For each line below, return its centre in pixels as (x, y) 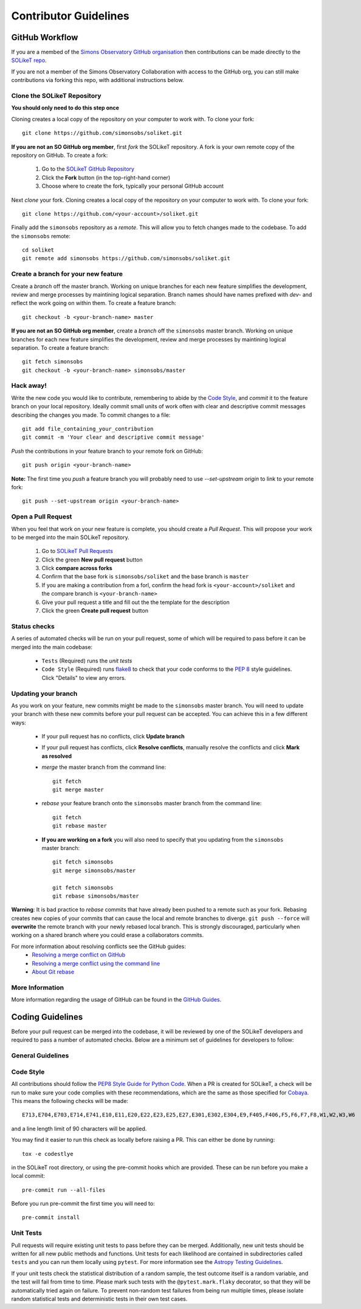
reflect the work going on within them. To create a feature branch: (94, 303)
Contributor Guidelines (70, 16)
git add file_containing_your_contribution (88, 429)
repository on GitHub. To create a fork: (60, 155)
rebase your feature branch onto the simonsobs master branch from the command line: (152, 803)
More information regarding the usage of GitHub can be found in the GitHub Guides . (116, 1000)
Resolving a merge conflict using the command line (96, 963)
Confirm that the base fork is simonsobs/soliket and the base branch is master (145, 577)
